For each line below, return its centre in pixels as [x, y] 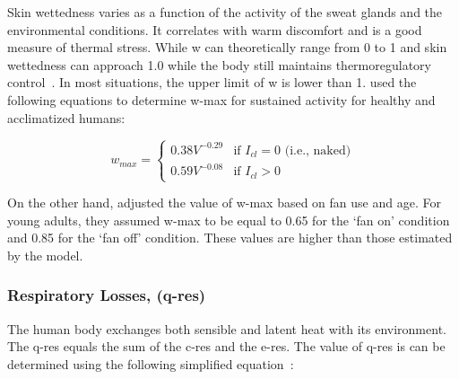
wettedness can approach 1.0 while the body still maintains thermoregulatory [219, 64]
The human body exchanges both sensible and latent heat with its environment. [227, 328]
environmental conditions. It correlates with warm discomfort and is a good [215, 29]
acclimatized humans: [66, 117]
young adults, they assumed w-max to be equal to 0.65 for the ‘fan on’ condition [229, 220]
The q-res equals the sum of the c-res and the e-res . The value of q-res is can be [226, 346]
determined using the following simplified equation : [151, 363]
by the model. [45, 255]
